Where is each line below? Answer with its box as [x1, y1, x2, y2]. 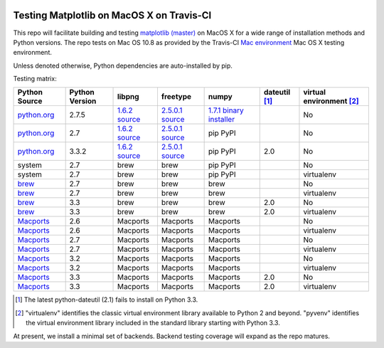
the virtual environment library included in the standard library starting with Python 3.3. [26, 319, 280, 327]
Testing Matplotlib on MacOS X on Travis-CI [13, 9, 212, 21]
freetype [161, 92, 192, 102]
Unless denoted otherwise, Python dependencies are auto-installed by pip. [13, 61, 233, 70]
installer [208, 115, 235, 125]
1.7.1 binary [208, 105, 245, 115]
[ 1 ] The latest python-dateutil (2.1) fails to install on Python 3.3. [15, 295, 198, 304]
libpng [117, 92, 139, 102]
